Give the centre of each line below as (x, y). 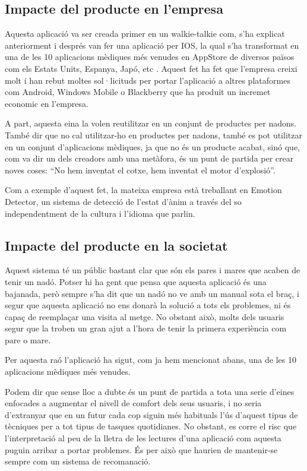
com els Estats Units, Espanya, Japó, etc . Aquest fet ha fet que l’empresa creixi (151, 68)
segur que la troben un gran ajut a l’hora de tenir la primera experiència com (146, 328)
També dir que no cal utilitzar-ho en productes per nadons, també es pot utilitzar (153, 135)
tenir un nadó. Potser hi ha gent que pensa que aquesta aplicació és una (136, 281)
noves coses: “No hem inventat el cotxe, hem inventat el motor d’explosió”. (140, 170)
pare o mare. (28, 339)
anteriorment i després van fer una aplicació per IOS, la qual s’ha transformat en (152, 45)
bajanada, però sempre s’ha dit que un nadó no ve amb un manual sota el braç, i (152, 293)
